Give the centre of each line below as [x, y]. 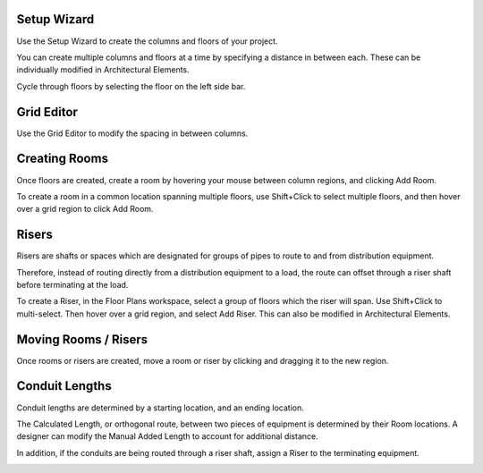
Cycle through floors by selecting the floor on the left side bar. [131, 86]
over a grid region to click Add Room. [85, 209]
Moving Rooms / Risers [82, 339]
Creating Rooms [63, 159]
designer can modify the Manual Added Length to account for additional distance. [167, 436]
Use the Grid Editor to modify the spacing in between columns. [132, 133]
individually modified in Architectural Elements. [103, 70]
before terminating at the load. [72, 284]
